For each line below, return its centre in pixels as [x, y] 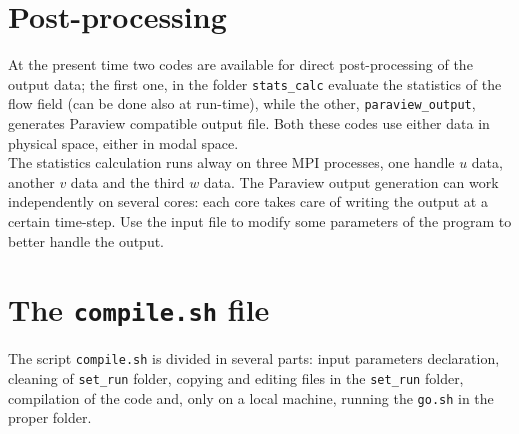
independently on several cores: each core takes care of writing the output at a [248, 201]
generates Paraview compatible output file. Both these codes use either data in [249, 123]
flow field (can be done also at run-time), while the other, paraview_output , [242, 103]
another [31, 181]
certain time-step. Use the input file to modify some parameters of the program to [260, 221]
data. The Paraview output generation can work [351, 181]
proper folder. [50, 417]
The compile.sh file [139, 309]
